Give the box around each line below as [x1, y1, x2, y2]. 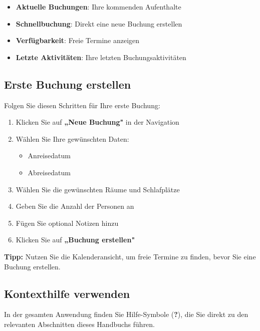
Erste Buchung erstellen [4, 76, 131, 92]
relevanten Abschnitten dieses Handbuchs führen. [4, 318, 155, 329]
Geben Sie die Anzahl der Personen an [16, 201, 134, 211]
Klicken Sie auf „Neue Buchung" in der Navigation [16, 117, 179, 127]
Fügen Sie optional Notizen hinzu [16, 217, 119, 228]
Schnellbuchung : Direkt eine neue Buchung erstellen [16, 18, 182, 29]
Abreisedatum [28, 167, 71, 177]
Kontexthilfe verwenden [4, 285, 130, 301]
